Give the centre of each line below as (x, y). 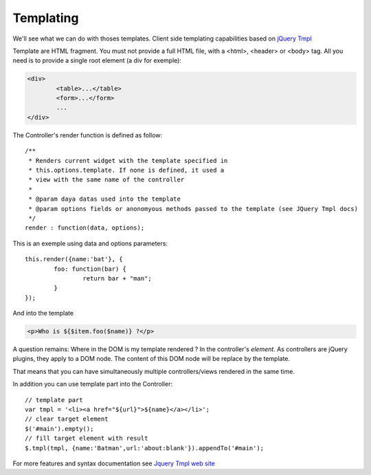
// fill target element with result (87, 439)
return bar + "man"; (117, 278)
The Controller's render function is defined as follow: (88, 135)
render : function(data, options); (85, 228)
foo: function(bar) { (90, 269)
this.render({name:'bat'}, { (74, 259)
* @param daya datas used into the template (105, 199)
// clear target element (67, 419)
